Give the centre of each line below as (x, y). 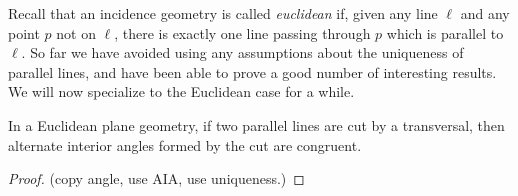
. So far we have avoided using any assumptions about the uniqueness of (242, 52)
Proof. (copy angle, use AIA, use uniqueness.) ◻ (156, 178)
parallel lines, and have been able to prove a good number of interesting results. (252, 71)
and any (485, 13)
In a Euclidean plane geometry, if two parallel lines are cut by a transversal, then (256, 124)
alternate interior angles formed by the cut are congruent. (185, 144)
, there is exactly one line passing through (242, 32)
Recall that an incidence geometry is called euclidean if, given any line (223, 13)
